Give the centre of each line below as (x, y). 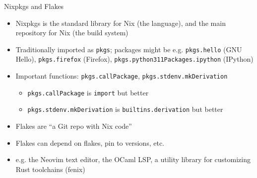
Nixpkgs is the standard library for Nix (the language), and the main (121, 23)
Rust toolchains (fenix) (50, 169)
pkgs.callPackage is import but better (88, 92)
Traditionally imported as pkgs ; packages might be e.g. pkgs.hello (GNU (129, 49)
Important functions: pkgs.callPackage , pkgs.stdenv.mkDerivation (122, 76)
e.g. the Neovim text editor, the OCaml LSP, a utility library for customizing (133, 159)
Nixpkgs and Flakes (34, 6)
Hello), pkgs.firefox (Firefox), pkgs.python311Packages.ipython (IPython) (134, 59)
